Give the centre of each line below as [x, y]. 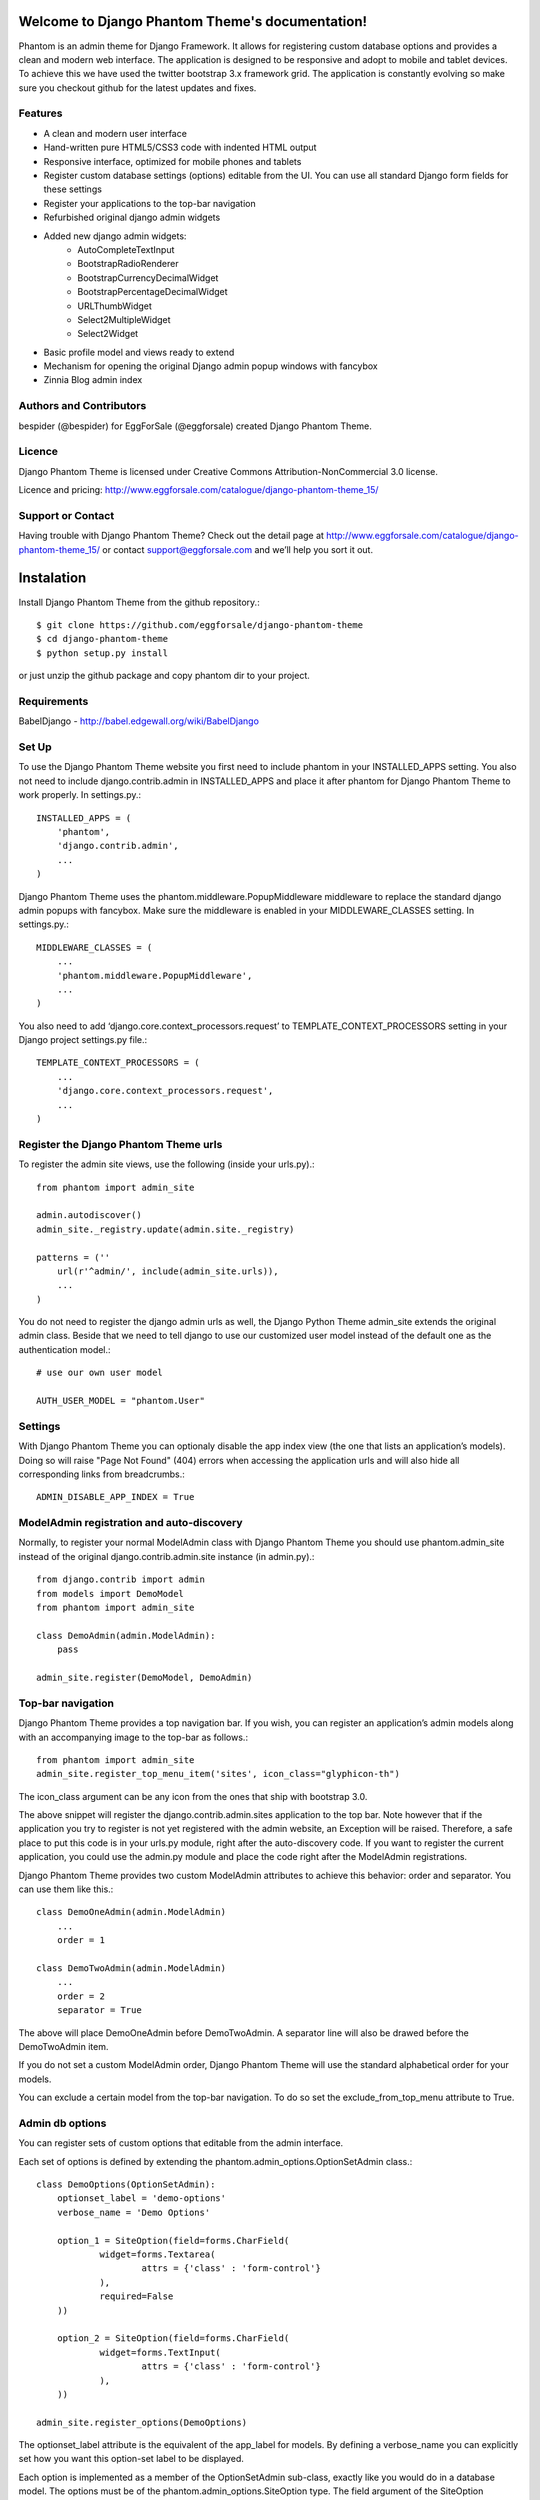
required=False [136, 2296]
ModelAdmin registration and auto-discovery [131, 1523]
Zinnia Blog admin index [93, 380]
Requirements [53, 701]
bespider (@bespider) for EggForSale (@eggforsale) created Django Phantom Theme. [195, 426]
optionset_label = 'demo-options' [141, 2198]
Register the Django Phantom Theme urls [120, 1144]
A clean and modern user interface [115, 133]
